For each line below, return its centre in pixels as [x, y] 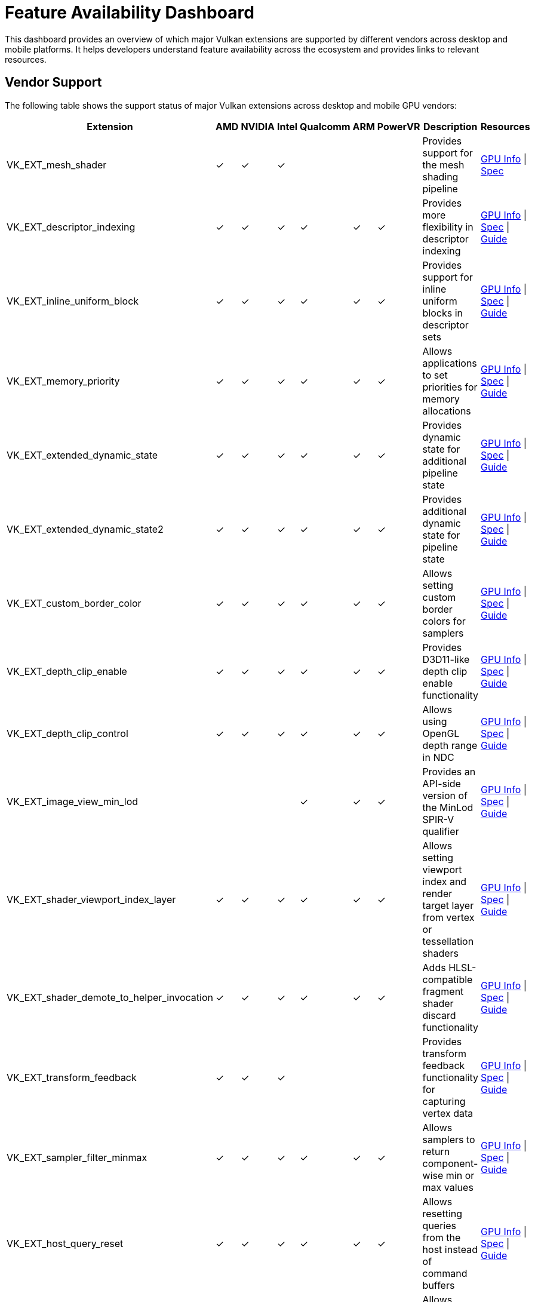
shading [440, 176]
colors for [444, 621]
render [437, 893]
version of [445, 795]
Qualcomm [325, 126]
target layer [448, 905]
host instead [450, 1249]
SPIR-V [438, 819]
